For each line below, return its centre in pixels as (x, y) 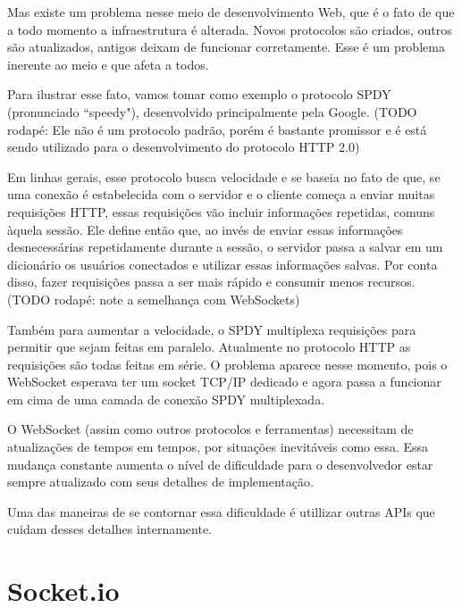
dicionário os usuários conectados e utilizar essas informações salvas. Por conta (223, 264)
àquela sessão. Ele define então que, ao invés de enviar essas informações (205, 229)
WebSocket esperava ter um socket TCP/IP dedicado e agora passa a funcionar (224, 382)
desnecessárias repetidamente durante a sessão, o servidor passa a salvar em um (225, 247)
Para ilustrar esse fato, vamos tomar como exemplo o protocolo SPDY (199, 94)
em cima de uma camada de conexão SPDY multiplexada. (166, 399)
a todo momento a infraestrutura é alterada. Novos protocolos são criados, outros (230, 29)
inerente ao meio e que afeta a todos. (108, 64)
